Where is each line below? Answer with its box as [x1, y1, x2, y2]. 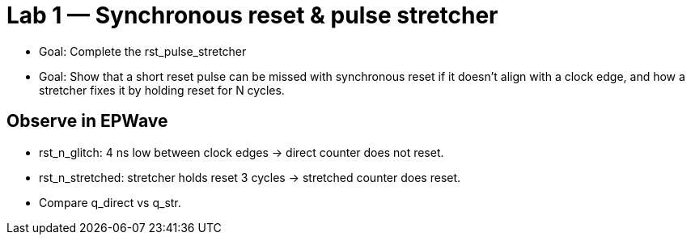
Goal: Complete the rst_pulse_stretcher [39, 44, 247, 58]
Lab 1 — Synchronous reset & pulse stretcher [6, 2, 498, 29]
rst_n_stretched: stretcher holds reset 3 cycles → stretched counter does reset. [39, 170, 461, 184]
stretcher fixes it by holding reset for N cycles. [39, 82, 285, 97]
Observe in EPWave [6, 111, 168, 132]
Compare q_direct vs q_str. [39, 195, 181, 209]
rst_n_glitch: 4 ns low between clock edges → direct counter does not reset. [39, 145, 444, 159]
